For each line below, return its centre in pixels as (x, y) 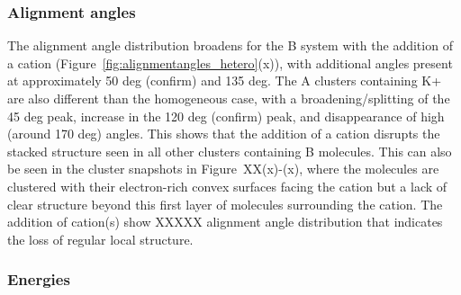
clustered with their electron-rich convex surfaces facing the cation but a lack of (227, 186)
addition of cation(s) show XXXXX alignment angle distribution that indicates (225, 222)
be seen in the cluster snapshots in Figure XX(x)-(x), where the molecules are (223, 169)
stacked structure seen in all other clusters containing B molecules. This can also (230, 151)
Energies (39, 279)
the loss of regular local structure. (100, 239)
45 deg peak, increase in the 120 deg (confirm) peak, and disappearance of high (226, 116)
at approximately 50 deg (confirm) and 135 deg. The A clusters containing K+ (225, 80)
